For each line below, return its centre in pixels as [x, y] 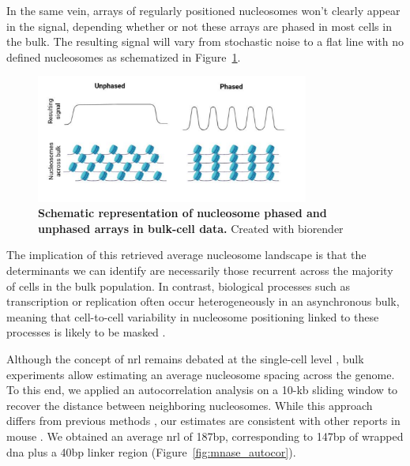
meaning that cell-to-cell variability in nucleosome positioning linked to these [193, 316]
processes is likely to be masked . [86, 332]
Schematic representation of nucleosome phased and [182, 213]
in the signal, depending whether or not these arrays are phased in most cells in [199, 26]
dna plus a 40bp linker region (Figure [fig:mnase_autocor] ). [151, 451]
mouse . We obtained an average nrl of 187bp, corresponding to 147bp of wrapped [205, 436]
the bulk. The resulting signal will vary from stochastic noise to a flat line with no [205, 41]
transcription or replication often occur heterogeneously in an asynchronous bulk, [203, 301]
